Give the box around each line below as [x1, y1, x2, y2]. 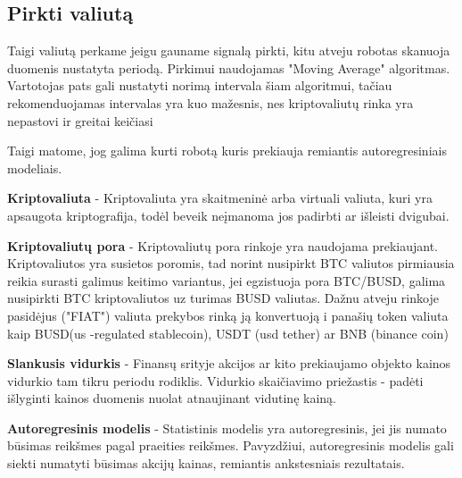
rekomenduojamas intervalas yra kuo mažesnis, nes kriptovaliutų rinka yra [7, 93, 414, 112]
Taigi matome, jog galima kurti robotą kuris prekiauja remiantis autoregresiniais [7, 141, 447, 160]
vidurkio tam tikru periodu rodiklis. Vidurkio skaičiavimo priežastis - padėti [7, 371, 424, 390]
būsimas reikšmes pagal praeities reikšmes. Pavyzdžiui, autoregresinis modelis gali [7, 436, 454, 455]
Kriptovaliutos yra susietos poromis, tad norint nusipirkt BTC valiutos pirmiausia [7, 254, 455, 273]
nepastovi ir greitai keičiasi [7, 111, 153, 130]
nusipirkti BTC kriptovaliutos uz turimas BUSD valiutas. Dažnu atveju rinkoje [7, 289, 439, 307]
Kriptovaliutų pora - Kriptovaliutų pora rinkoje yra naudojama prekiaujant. [7, 236, 438, 255]
